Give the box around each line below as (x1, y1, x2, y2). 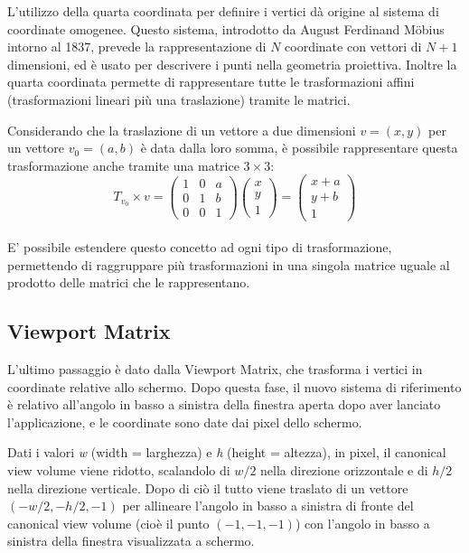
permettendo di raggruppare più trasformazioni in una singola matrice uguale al (7, 255, 450, 274)
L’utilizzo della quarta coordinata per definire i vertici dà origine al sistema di (7, 2, 439, 20)
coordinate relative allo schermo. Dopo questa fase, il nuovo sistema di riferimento (7, 377, 462, 396)
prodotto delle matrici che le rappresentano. (7, 273, 250, 292)
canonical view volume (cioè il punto (7, 513, 210, 532)
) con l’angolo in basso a (295, 513, 430, 532)
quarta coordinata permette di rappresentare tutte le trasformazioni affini (7, 72, 415, 91)
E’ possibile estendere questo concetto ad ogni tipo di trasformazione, (7, 238, 392, 257)
